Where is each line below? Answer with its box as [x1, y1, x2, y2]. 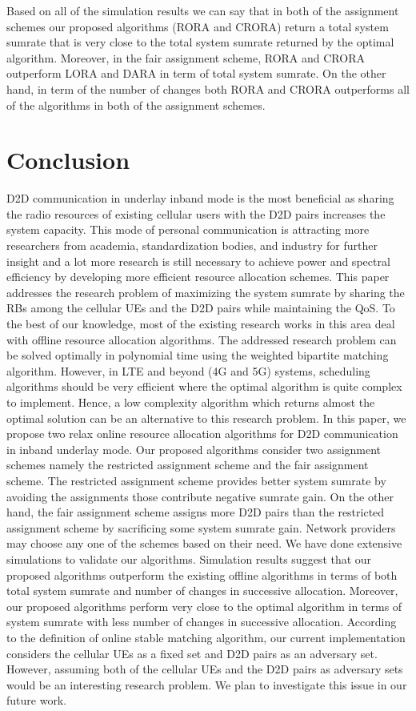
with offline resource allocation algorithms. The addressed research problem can [6, 331, 397, 347]
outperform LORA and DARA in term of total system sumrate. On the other [6, 65, 386, 82]
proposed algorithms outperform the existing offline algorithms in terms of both [6, 566, 398, 583]
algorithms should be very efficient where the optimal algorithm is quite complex [6, 378, 402, 395]
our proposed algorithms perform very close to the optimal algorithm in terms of [6, 597, 402, 614]
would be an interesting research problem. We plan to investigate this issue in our [6, 676, 407, 693]
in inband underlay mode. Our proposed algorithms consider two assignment [6, 440, 382, 457]
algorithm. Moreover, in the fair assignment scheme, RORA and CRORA [6, 49, 365, 66]
